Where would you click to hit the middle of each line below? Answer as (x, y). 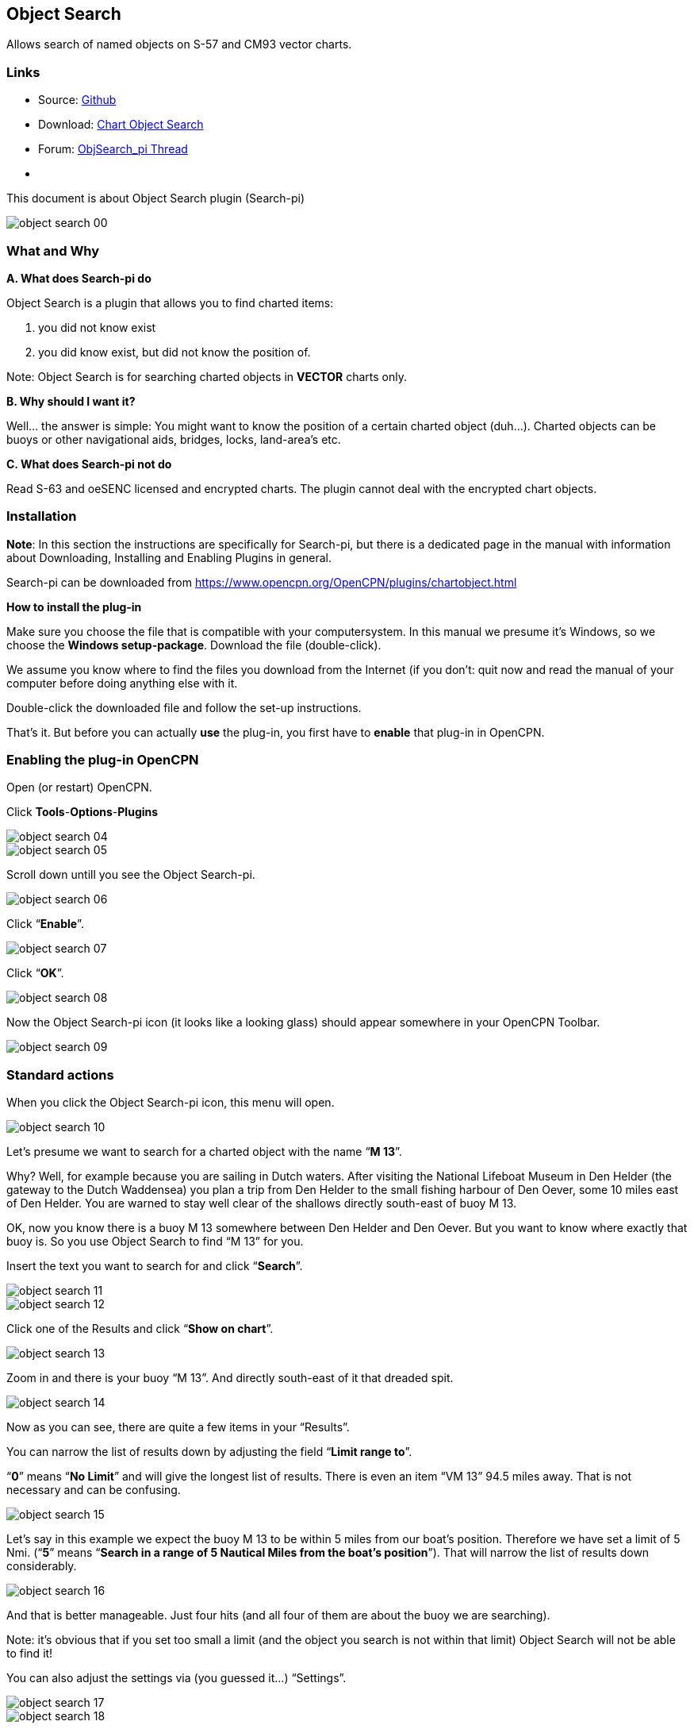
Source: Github (77, 100)
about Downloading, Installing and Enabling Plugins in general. (169, 557)
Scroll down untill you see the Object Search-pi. (131, 875)
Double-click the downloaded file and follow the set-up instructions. (184, 707)
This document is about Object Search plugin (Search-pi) (156, 198)
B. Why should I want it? (71, 401)
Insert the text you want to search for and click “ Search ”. (155, 1266)
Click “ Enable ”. (45, 924)
